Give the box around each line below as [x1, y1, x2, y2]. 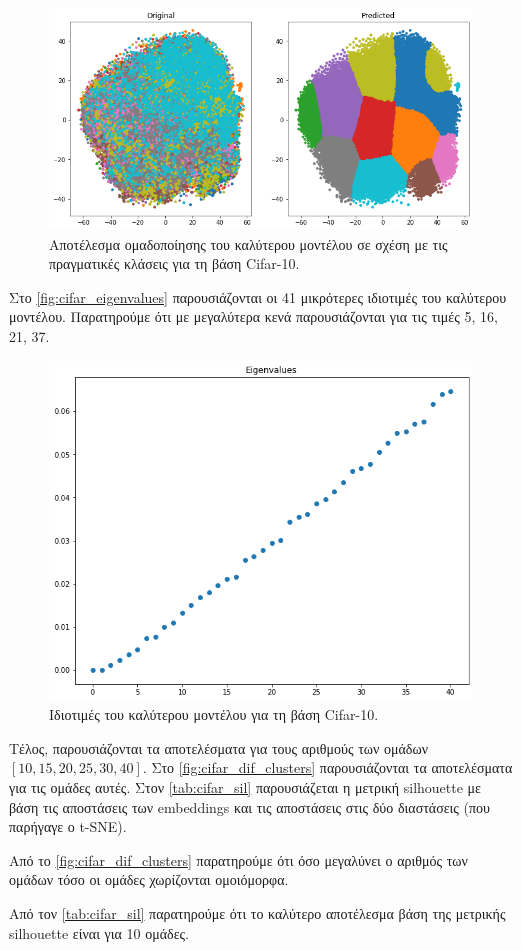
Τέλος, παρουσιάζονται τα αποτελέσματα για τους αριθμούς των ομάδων [9, 737, 429, 758]
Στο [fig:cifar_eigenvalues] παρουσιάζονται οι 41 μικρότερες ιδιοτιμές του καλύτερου [9, 286, 507, 307]
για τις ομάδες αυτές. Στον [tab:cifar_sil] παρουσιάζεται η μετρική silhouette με [9, 777, 481, 798]
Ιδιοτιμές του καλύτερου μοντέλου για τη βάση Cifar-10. [49, 704, 379, 725]
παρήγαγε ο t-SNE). [9, 816, 127, 837]
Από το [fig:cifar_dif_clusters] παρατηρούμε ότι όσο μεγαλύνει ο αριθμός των [9, 849, 468, 870]
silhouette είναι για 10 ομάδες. [9, 922, 189, 943]
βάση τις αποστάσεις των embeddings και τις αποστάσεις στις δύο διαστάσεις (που [9, 796, 491, 817]
